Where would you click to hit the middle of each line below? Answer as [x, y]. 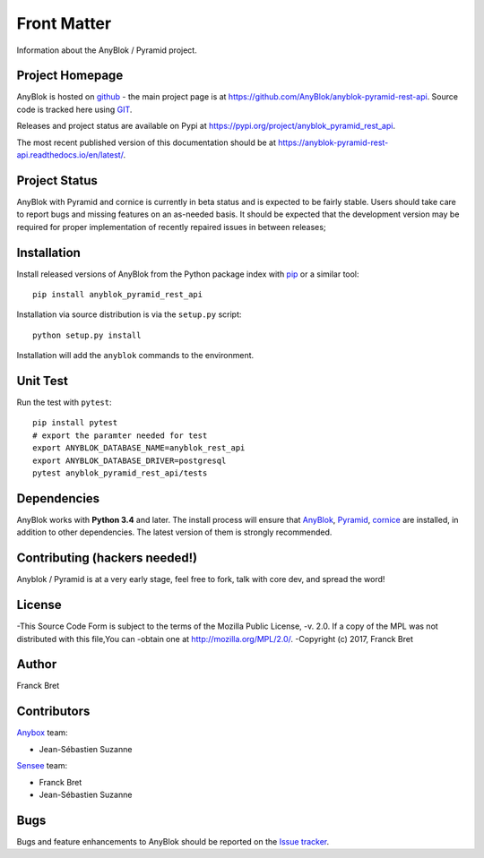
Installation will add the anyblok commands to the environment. [135, 356]
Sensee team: [42, 766]
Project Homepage [70, 76]
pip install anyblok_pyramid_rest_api [118, 294]
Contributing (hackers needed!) [107, 558]
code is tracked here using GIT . [74, 109]
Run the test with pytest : [64, 402]
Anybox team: [42, 733]
